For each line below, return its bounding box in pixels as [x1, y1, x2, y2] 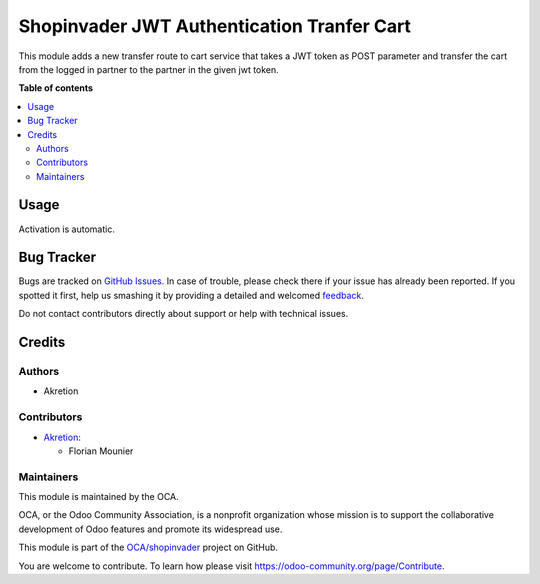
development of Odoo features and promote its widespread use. [18, 523, 283, 535]
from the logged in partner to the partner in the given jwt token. [18, 63, 279, 75]
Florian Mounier [68, 445, 134, 457]
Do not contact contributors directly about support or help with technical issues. [18, 308, 349, 320]
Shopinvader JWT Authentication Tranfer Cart [18, 15, 412, 37]
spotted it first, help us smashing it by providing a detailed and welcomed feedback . [18, 289, 365, 301]
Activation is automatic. [18, 223, 115, 235]
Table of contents [18, 82, 94, 94]
